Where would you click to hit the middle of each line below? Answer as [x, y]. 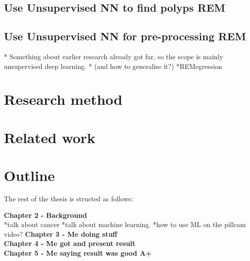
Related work [50, 137]
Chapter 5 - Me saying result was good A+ [78, 253]
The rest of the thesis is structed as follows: [69, 199]
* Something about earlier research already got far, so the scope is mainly [114, 56]
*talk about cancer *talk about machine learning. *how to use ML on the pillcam [125, 224]
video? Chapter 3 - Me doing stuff [61, 234]
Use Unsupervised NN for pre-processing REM [125, 36]
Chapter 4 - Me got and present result [70, 243]
